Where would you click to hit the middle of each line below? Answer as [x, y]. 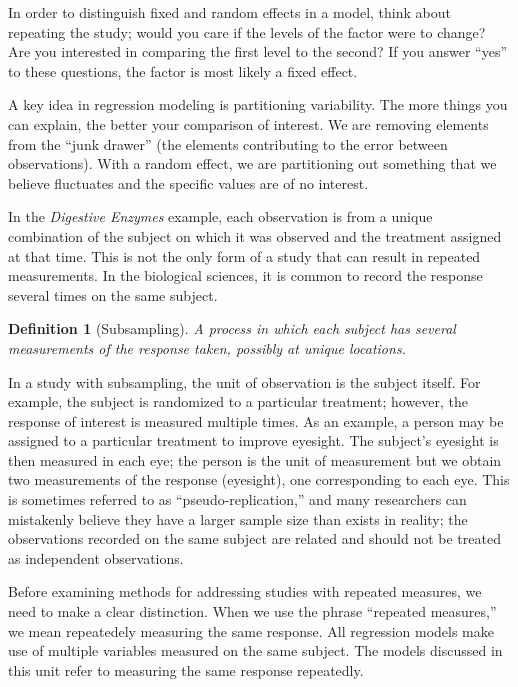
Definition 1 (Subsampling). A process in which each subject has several [232, 328]
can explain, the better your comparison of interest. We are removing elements [248, 123]
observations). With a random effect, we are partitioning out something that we [252, 163]
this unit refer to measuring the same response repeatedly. [186, 669]
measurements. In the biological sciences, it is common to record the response [245, 275]
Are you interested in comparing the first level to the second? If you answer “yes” [258, 51]
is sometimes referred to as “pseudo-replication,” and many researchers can [237, 499]
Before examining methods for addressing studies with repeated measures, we [245, 591]
